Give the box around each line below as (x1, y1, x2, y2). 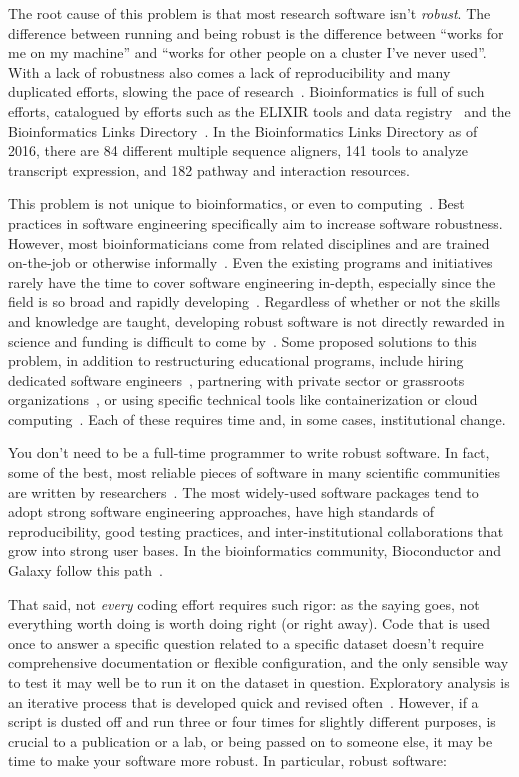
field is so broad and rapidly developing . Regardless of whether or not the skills (8, 291, 501, 312)
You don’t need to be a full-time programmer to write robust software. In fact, (8, 442, 490, 463)
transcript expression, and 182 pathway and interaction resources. (8, 159, 410, 180)
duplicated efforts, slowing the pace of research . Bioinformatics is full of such (8, 81, 485, 102)
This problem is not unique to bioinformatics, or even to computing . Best (8, 193, 465, 214)
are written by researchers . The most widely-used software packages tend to (8, 481, 479, 502)
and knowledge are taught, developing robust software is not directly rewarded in (8, 310, 505, 331)
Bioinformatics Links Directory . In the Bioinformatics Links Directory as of (8, 120, 478, 141)
